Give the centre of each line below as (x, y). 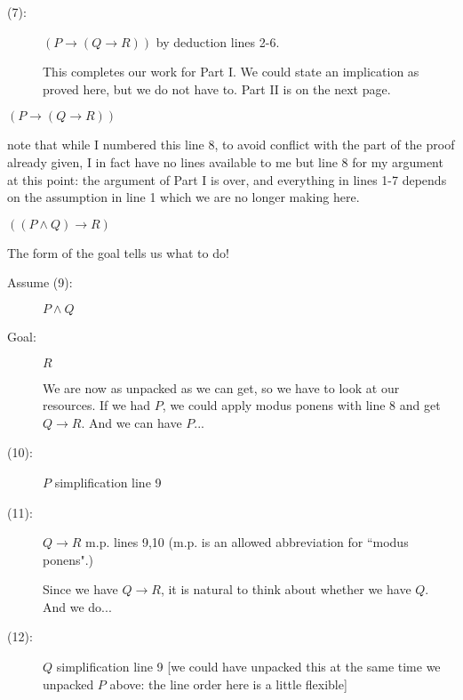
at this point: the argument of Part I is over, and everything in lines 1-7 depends (227, 179)
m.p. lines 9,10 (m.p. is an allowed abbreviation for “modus (247, 542)
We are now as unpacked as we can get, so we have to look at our (221, 387)
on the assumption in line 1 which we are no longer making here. (184, 197)
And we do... (77, 606)
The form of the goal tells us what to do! (118, 252)
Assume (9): (40, 282)
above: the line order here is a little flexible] (228, 684)
